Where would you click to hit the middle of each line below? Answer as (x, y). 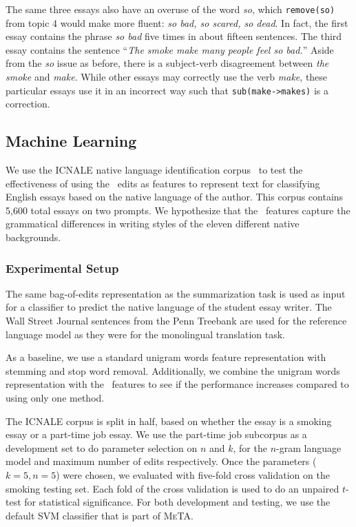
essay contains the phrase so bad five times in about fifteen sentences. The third (174, 36)
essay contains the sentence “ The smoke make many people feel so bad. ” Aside (170, 49)
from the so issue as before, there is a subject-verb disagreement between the (167, 63)
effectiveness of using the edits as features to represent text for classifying (163, 183)
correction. (28, 104)
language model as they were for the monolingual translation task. (145, 334)
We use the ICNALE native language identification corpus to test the (154, 170)
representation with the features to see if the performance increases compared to (177, 384)
